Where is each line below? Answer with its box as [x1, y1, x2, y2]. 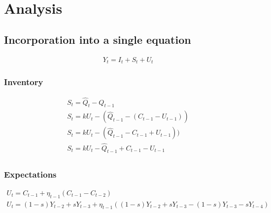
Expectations [4, 168, 57, 181]
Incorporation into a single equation [4, 31, 191, 47]
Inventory [4, 75, 43, 88]
